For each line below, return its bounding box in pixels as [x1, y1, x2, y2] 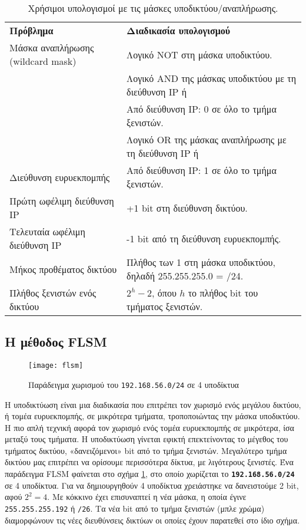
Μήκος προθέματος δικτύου [9, 262, 117, 276]
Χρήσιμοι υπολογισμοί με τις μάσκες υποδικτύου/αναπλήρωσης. [28, 1, 278, 15]
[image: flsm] [28, 361, 84, 370]
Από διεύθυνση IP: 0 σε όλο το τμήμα [127, 102, 277, 116]
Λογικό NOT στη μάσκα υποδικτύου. [127, 47, 272, 61]
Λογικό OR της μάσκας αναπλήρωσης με [127, 133, 287, 146]
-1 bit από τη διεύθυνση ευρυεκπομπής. [127, 231, 281, 245]
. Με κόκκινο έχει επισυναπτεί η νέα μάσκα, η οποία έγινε [47, 491, 247, 503]
